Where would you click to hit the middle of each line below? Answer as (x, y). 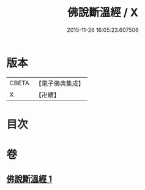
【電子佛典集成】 (60, 83)
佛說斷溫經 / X (103, 13)
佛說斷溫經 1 (29, 179)
